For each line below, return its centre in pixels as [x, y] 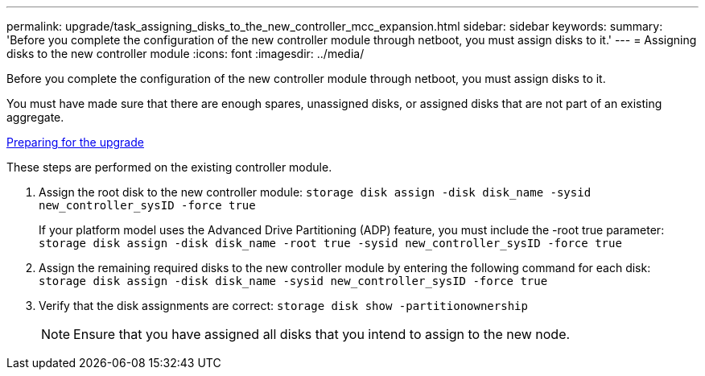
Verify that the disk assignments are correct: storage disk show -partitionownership [283, 306]
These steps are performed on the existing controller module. [169, 167]
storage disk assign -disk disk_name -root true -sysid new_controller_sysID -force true [330, 243]
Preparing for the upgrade [75, 142]
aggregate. [35, 117]
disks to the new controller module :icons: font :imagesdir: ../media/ [186, 54]
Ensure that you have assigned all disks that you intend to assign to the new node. [322, 334]
